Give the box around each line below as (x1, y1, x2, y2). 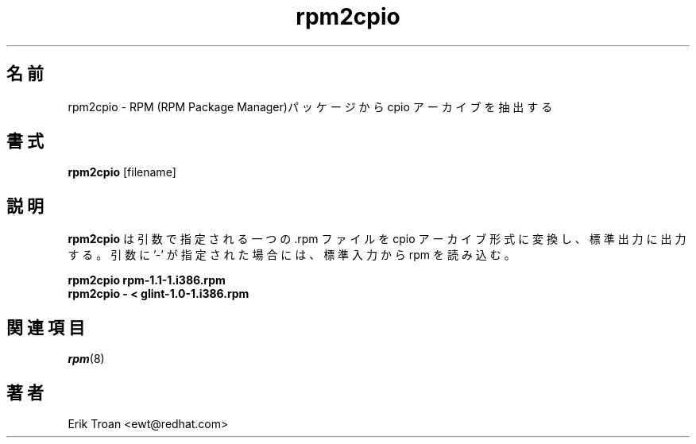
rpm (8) (68, 352, 105, 366)
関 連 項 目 (6, 317, 85, 338)
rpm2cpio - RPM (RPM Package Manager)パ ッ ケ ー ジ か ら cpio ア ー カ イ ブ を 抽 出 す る (68, 99, 553, 114)
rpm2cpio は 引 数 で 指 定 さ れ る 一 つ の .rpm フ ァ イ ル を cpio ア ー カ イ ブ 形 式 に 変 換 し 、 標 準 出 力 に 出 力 (68, 232, 686, 246)
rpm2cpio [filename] (68, 165, 176, 180)
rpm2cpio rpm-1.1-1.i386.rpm (68, 273, 226, 288)
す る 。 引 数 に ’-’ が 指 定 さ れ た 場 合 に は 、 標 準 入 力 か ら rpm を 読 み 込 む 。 (68, 248, 516, 262)
